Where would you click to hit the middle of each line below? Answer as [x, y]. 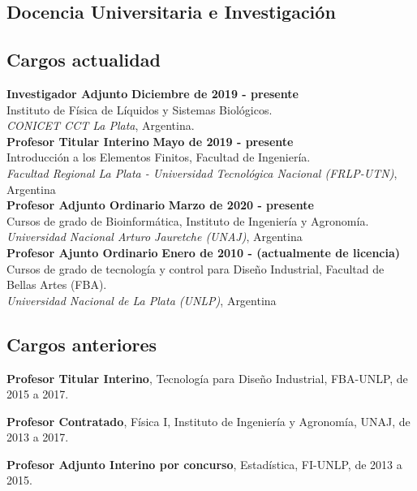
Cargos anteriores [82, 344]
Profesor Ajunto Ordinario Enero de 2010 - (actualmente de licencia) [204, 252]
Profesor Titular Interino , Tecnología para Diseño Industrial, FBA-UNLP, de [207, 378]
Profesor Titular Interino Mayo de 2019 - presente [150, 141]
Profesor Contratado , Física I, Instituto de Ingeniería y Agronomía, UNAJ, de [208, 421]
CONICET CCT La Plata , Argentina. [101, 125]
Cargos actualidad [84, 60]
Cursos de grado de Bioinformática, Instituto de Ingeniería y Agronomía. [188, 220]
